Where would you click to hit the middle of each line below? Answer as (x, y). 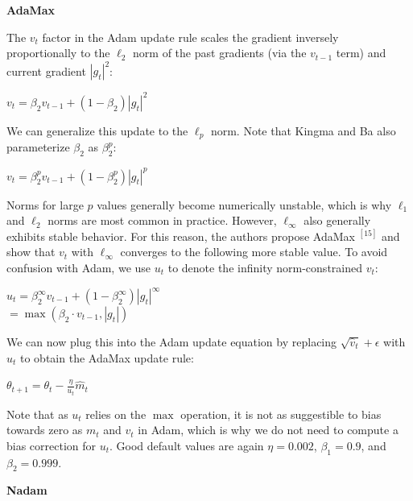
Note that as (37, 414)
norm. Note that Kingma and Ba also (303, 130)
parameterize (38, 147)
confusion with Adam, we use (79, 267)
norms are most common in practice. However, (162, 220)
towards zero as (45, 430)
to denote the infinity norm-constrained (265, 267)
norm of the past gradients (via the (220, 53)
